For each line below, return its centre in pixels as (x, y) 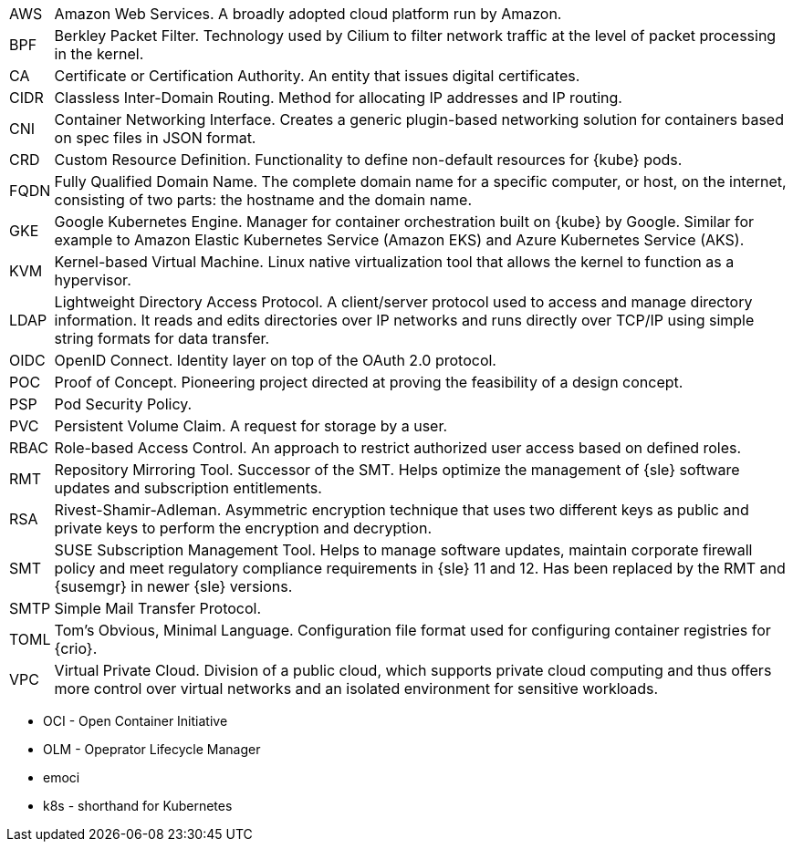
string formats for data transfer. (162, 338)
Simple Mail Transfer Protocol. (158, 608)
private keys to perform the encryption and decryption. (243, 528)
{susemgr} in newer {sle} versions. (173, 586)
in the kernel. (99, 54)
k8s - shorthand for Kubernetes (138, 806)
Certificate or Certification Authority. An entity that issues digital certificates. (317, 76)
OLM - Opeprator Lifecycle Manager (152, 749)
